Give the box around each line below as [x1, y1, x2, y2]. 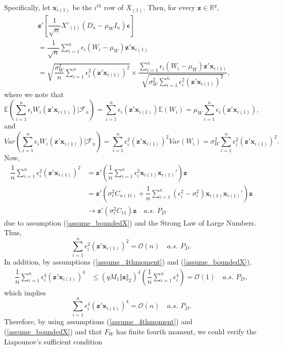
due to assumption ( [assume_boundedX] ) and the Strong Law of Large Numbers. [4, 217, 256, 228]
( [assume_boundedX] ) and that [4, 326, 102, 336]
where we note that [4, 89, 64, 99]
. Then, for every [143, 2, 196, 12]
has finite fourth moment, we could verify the [116, 326, 257, 336]
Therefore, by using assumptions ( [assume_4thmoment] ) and [4, 316, 193, 327]
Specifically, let [4, 2, 51, 12]
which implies [4, 287, 46, 297]
